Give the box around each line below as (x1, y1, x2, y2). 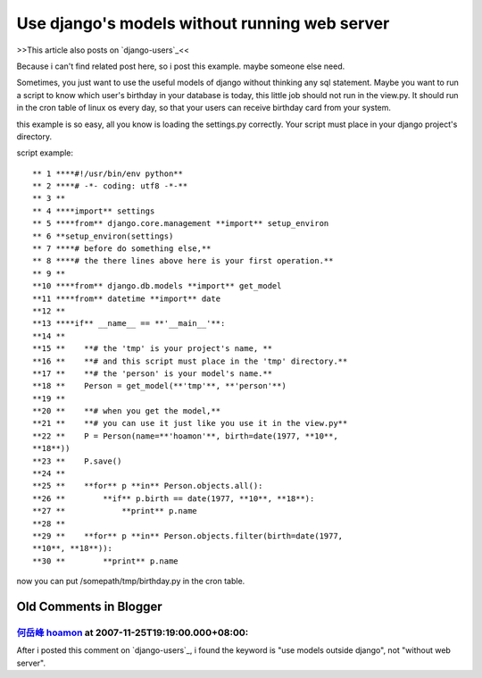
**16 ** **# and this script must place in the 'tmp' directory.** (32, 356, 348, 366)
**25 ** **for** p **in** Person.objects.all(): (32, 481, 263, 491)
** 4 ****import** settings (32, 205, 155, 216)
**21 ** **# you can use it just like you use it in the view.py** (32, 418, 348, 429)
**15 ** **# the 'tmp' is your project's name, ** (32, 344, 272, 354)
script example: (16, 147, 74, 158)
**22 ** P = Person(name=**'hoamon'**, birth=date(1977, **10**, (32, 431, 338, 441)
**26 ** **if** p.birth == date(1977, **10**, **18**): (32, 493, 315, 504)
